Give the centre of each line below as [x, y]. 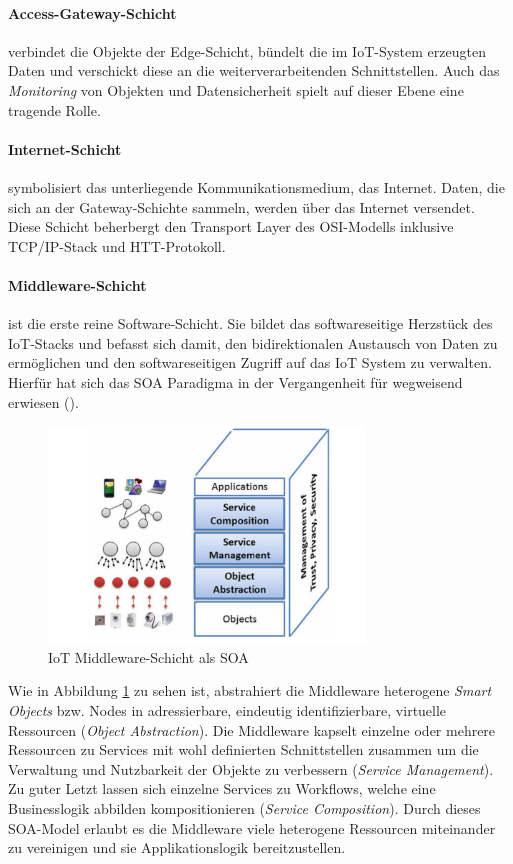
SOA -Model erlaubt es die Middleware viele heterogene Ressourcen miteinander [252, 827]
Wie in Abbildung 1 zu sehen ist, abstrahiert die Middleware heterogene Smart [250, 690]
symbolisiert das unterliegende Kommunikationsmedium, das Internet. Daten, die [256, 186]
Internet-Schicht [65, 148]
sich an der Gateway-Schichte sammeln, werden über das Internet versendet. [241, 206]
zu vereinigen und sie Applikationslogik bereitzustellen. [177, 847]
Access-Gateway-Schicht [92, 12]
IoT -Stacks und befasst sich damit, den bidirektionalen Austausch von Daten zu [253, 342]
